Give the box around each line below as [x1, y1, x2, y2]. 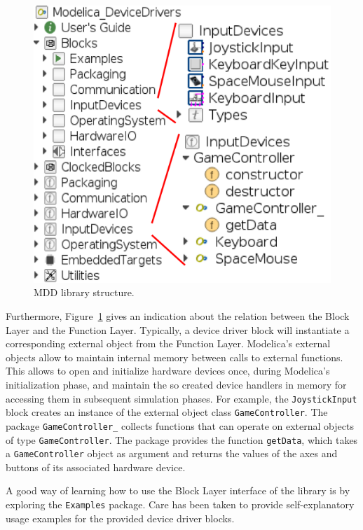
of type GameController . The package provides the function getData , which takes [6, 432, 358, 447]
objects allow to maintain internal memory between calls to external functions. [6, 349, 343, 364]
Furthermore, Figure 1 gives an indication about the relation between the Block [6, 309, 350, 323]
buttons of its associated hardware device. [6, 459, 186, 474]
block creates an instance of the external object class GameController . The [6, 405, 328, 419]
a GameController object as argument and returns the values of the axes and [6, 446, 338, 461]
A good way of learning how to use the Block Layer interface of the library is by [6, 483, 350, 498]
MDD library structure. [34, 285, 135, 300]
